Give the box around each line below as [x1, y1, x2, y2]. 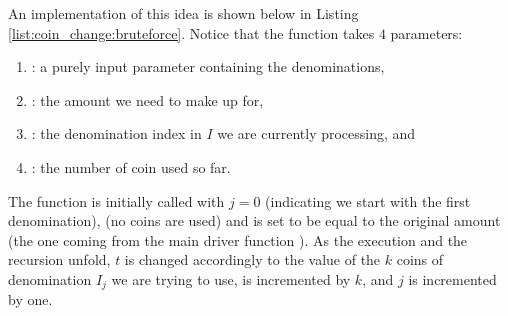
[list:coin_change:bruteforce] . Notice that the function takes [8, 22, 375, 43]
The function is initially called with [8, 190, 225, 211]
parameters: [390, 22, 463, 43]
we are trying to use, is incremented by [111, 268, 351, 289]
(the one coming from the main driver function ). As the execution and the [8, 229, 468, 250]
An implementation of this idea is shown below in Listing [8, 3, 359, 23]
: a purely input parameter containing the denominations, [31, 56, 385, 77]
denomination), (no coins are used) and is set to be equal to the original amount [8, 210, 501, 231]
